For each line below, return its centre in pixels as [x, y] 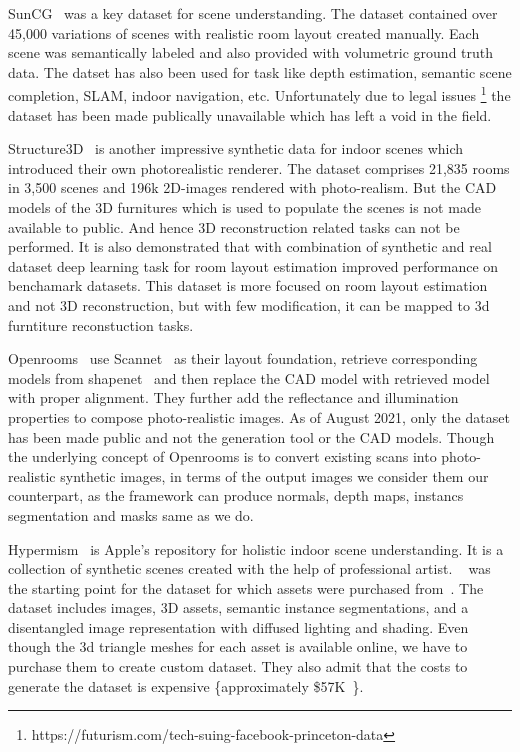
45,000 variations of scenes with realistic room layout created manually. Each [244, 32]
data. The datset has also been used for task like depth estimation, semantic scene [260, 71]
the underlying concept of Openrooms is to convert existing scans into [222, 456]
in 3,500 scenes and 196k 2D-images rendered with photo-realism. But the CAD [252, 187]
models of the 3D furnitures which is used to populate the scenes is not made [244, 207]
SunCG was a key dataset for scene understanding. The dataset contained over [253, 13]
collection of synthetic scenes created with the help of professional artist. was [249, 568]
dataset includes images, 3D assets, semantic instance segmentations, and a [238, 607]
